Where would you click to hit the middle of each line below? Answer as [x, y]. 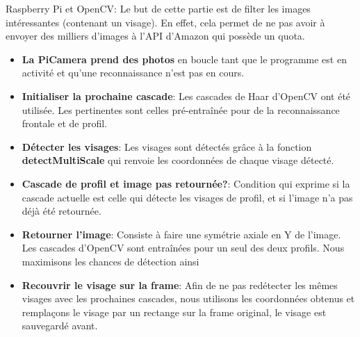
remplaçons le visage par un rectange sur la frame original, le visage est [174, 312]
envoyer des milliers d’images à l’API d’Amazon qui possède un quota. [155, 36]
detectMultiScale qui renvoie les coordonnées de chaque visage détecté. [178, 160]
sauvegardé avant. [60, 326]
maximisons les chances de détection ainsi [111, 261]
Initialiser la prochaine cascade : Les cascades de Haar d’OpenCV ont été [186, 96]
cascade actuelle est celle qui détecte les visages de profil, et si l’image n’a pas [187, 197]
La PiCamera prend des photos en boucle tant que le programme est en [184, 59]
